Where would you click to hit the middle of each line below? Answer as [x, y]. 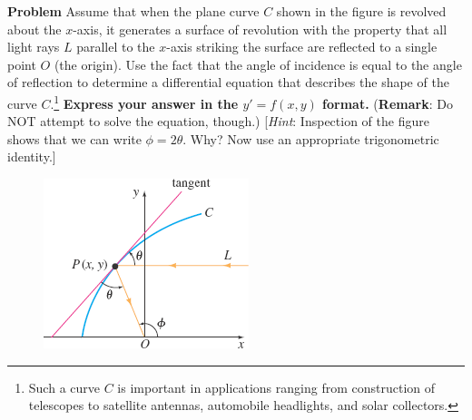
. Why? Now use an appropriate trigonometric [311, 138]
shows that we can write [74, 138]
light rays [34, 47]
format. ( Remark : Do [388, 103]
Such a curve [64, 387]
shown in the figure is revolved [361, 11]
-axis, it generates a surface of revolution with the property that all [260, 29]
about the [34, 29]
